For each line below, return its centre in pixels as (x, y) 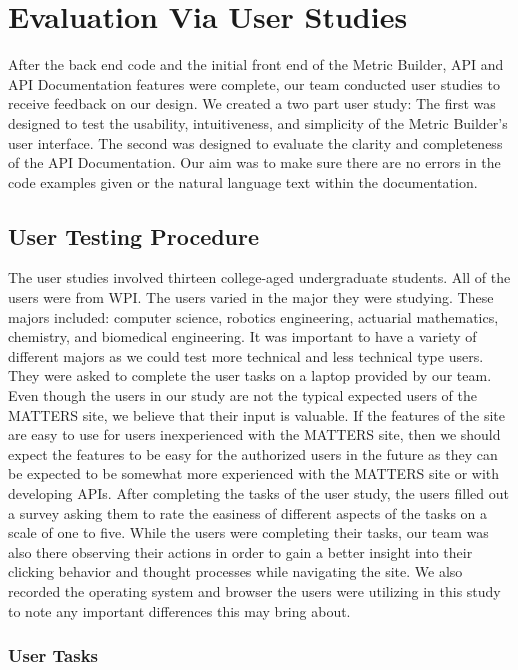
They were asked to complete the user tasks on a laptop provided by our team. (250, 375)
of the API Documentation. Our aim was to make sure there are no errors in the (254, 162)
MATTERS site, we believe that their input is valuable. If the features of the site (256, 414)
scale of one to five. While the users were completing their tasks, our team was (248, 532)
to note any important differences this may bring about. (179, 610)
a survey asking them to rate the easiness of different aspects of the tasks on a (248, 512)
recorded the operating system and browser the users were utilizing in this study (254, 590)
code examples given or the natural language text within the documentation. (243, 181)
